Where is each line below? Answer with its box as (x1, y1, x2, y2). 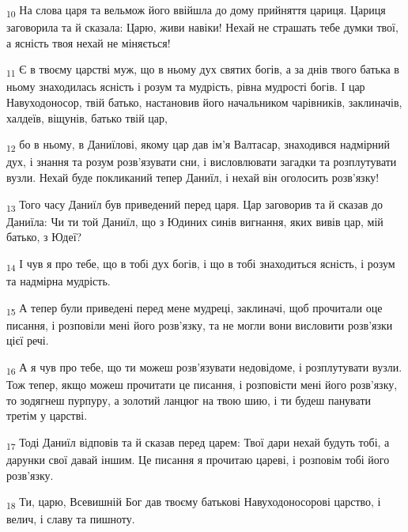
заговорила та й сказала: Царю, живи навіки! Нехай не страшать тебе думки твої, (6, 19, 399, 36)
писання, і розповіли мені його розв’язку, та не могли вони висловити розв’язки (6, 316, 393, 333)
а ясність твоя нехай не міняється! (6, 34, 171, 51)
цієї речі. (6, 332, 49, 349)
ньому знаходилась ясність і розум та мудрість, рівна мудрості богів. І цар (6, 78, 365, 95)
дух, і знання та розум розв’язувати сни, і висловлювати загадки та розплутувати (6, 153, 397, 170)
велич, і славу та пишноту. (6, 511, 135, 527)
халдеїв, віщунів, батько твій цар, (6, 109, 168, 126)
